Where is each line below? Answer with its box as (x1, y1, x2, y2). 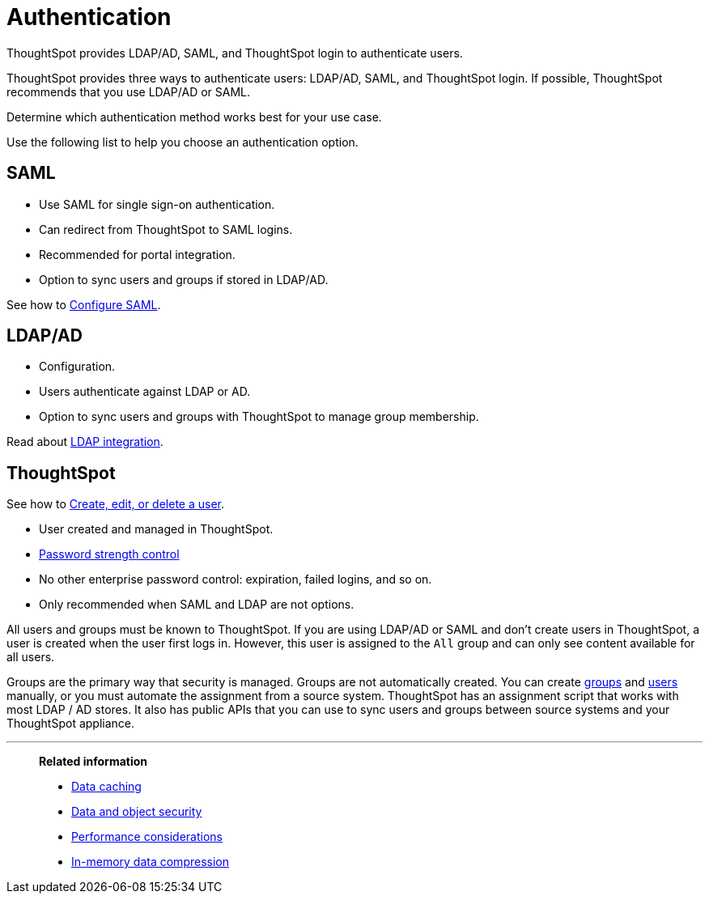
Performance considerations (71, 830, 223, 844)
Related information (39, 754, 148, 769)
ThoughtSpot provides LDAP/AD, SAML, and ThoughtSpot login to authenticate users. (6, 45, 463, 60)
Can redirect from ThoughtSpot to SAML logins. (39, 222, 293, 236)
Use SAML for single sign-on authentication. (39, 197, 275, 211)
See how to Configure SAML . (6, 297, 161, 312)
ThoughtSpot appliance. (6, 716, 135, 731)
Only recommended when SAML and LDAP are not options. (39, 597, 354, 612)
